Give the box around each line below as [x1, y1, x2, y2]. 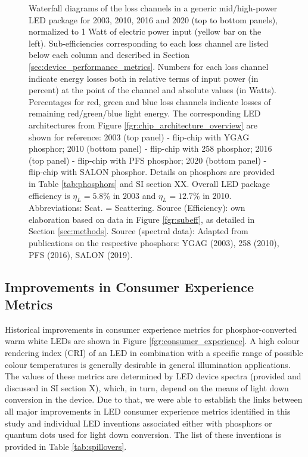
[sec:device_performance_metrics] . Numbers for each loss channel [29, 60, 269, 72]
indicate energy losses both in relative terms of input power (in [29, 72, 259, 84]
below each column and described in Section [29, 48, 190, 61]
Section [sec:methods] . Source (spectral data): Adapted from [29, 225, 248, 237]
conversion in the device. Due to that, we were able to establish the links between [5, 393, 303, 406]
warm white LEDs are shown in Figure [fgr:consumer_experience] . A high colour [5, 335, 300, 347]
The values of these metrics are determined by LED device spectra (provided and [5, 370, 301, 382]
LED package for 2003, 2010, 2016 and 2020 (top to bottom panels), [29, 13, 278, 26]
